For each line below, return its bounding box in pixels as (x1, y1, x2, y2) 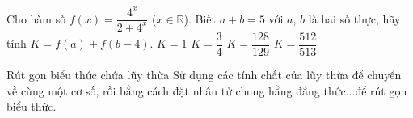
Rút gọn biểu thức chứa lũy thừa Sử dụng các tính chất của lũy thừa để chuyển (6, 65, 402, 82)
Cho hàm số (6, 10, 66, 27)
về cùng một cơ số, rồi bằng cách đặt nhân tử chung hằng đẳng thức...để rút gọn (6, 82, 407, 99)
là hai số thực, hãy (308, 10, 401, 27)
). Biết (183, 10, 217, 27)
